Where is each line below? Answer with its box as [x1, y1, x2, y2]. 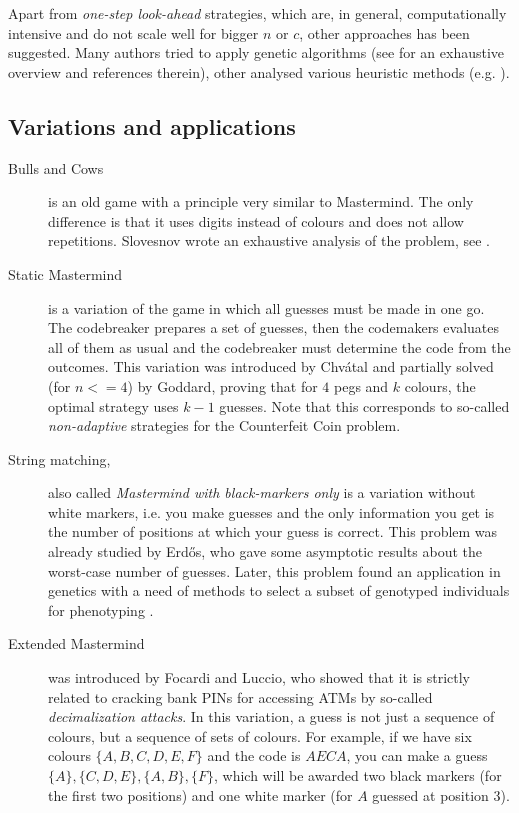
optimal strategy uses [48, 395, 179, 416]
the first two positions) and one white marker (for [48, 784, 353, 805]
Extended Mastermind [8, 633, 145, 654]
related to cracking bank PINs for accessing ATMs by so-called [48, 686, 433, 707]
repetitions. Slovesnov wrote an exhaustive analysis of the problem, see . [48, 230, 490, 251]
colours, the [404, 375, 476, 396]
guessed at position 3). [372, 784, 510, 805]
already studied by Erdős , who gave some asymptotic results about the [48, 541, 482, 562]
